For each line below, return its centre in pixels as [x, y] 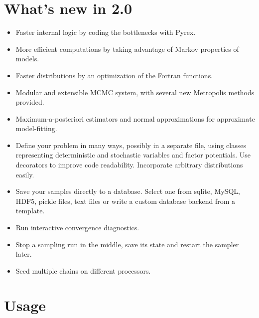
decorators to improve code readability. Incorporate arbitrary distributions [129, 165]
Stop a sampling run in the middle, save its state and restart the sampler [127, 244]
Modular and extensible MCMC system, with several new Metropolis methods [135, 92]
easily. [25, 174]
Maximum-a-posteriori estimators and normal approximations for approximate [135, 118]
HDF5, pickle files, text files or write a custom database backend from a [126, 201]
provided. [30, 102]
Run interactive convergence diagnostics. [77, 228]
